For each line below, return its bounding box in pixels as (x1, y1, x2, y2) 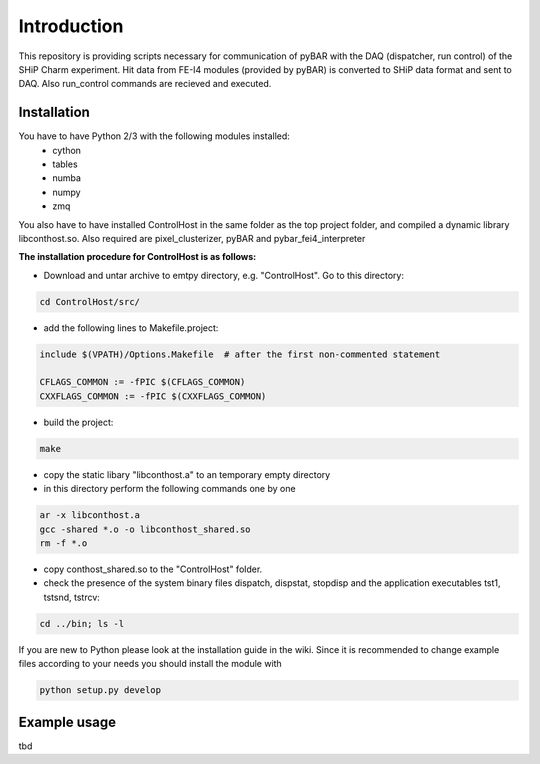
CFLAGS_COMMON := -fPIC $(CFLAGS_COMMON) (39, 376, 246, 388)
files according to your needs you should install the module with (18, 658, 282, 670)
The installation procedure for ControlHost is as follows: (18, 251, 257, 263)
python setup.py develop (39, 685, 162, 696)
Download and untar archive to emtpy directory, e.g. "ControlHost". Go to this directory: (43, 269, 405, 281)
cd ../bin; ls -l (39, 618, 125, 629)
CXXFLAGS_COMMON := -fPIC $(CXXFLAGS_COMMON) (39, 390, 267, 402)
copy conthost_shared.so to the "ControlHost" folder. (43, 563, 263, 575)
